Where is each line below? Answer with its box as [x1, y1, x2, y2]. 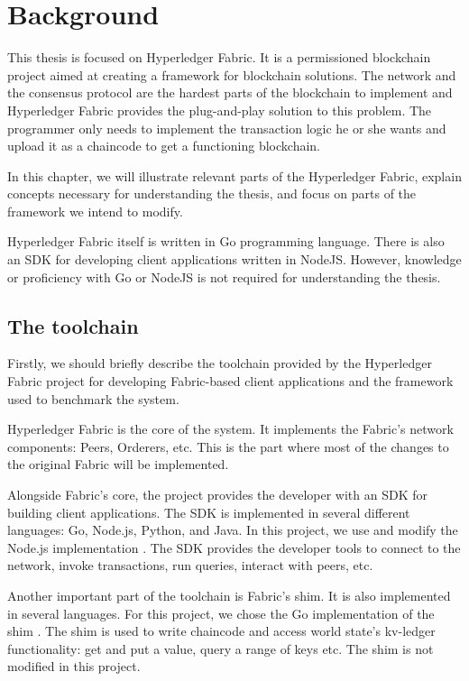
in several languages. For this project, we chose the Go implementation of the [7, 603, 435, 622]
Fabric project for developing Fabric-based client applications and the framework [7, 372, 454, 391]
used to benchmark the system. [7, 389, 179, 408]
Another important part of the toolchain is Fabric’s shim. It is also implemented [7, 585, 451, 604]
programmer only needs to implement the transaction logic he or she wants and [7, 118, 446, 137]
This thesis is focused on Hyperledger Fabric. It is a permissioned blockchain [7, 48, 431, 67]
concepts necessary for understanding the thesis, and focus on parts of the [7, 184, 417, 203]
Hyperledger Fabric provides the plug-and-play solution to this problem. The [7, 100, 432, 119]
